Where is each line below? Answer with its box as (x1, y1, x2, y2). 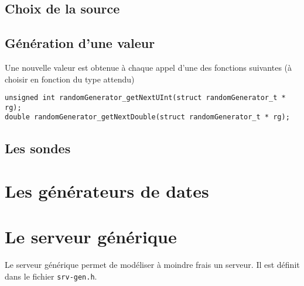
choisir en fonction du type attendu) (5, 73, 135, 85)
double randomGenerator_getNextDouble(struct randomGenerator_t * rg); (5, 113, 290, 122)
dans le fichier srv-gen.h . (5, 270, 97, 282)
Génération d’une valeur (5, 34, 155, 52)
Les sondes (5, 139, 71, 157)
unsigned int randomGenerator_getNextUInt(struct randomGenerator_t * (5, 94, 286, 102)
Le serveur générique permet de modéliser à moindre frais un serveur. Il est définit (5, 259, 300, 271)
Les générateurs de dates (5, 179, 209, 203)
